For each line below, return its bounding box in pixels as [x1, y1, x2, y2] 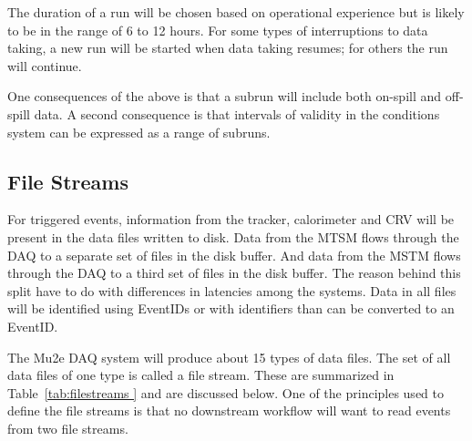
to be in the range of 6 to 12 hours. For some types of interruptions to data [7, 20, 428, 39]
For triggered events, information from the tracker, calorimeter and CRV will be [7, 210, 455, 229]
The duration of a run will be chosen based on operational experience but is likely [7, 3, 465, 21]
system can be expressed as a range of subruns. [7, 122, 271, 141]
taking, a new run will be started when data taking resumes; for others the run [7, 38, 448, 57]
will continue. [7, 56, 82, 75]
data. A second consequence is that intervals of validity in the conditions [34, 104, 440, 123]
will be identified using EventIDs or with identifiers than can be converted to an [7, 299, 455, 318]
